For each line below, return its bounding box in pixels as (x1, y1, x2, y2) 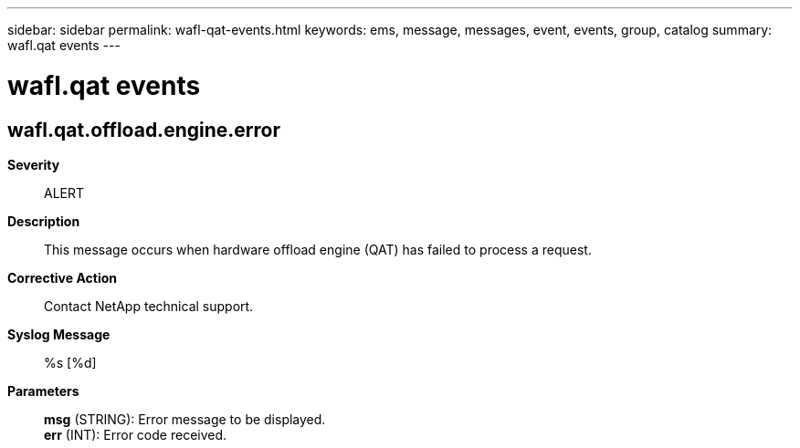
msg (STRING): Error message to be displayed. (44, 411, 326, 427)
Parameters (7, 382, 79, 399)
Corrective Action (7, 269, 117, 286)
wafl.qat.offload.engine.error (7, 118, 280, 141)
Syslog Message (7, 326, 111, 342)
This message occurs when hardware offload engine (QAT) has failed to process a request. (44, 241, 592, 257)
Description (7, 213, 80, 229)
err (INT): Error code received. (44, 426, 227, 443)
